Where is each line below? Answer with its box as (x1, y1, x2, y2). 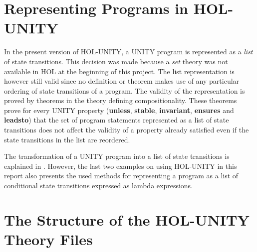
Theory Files (4, 229, 93, 249)
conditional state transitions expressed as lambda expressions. (4, 180, 193, 191)
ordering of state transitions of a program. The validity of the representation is (4, 85, 245, 96)
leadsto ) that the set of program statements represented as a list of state (4, 115, 229, 125)
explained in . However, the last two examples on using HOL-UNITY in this (4, 160, 237, 171)
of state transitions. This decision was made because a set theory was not (4, 56, 228, 66)
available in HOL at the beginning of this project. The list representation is (4, 66, 235, 76)
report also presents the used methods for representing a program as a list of (4, 170, 239, 181)
